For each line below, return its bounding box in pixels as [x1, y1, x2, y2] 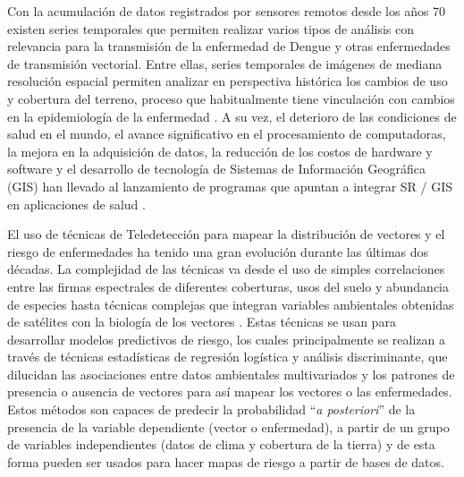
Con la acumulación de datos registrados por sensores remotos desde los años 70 [7, 2, 446, 20]
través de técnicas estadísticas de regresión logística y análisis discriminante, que [7, 347, 448, 366]
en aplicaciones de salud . [7, 194, 146, 213]
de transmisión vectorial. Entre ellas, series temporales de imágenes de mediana [7, 54, 443, 72]
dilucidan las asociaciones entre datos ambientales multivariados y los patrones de [7, 364, 455, 383]
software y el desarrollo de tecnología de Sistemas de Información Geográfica [7, 159, 426, 178]
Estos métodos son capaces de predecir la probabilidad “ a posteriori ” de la [7, 400, 416, 419]
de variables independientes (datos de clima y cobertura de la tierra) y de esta [7, 435, 435, 454]
